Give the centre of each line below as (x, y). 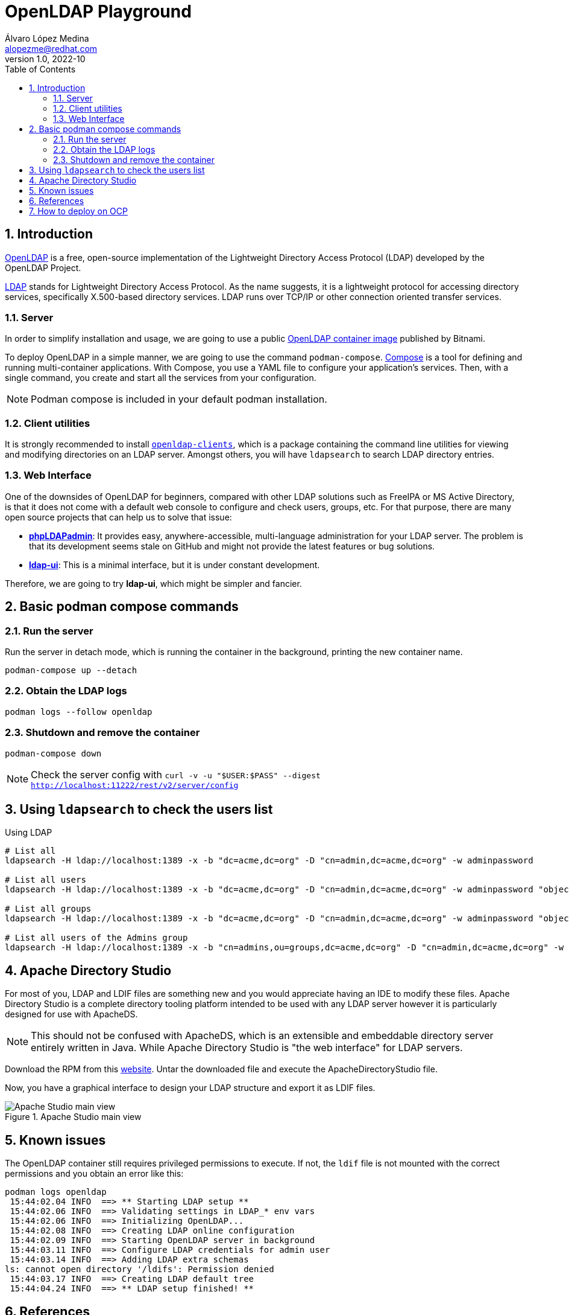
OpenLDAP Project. (43, 267)
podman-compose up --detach (71, 670)
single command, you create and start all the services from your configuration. (161, 378)
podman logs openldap (56, 1192)
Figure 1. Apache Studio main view (73, 1117)
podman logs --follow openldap (79, 712)
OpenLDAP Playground (98, 11)
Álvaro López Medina (47, 38)
